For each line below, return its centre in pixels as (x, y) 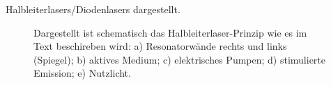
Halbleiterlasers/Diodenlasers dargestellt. (93, 9)
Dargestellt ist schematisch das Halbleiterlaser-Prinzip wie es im (170, 32)
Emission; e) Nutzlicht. (82, 73)
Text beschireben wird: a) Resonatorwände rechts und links (160, 46)
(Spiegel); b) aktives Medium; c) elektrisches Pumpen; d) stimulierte (180, 59)
